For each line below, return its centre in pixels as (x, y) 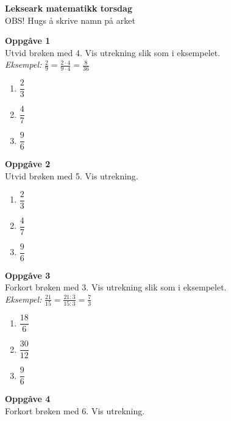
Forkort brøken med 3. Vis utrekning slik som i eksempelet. (116, 287)
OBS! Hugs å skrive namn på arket (70, 20)
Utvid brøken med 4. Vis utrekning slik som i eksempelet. (113, 52)
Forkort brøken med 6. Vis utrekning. (75, 411)
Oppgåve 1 (28, 41)
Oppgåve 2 (28, 164)
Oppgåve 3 (28, 275)
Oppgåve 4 (28, 399)
